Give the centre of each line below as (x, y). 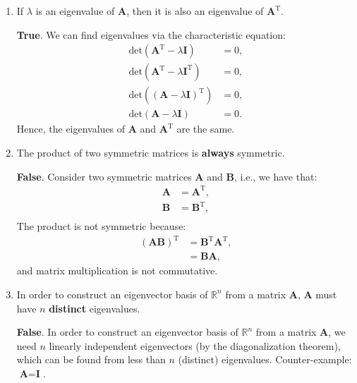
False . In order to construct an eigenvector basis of (127, 332)
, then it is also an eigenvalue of (195, 11)
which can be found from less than (91, 359)
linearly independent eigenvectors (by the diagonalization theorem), (195, 345)
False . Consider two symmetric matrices (104, 176)
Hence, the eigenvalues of (71, 129)
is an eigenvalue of (75, 11)
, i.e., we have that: (276, 176)
